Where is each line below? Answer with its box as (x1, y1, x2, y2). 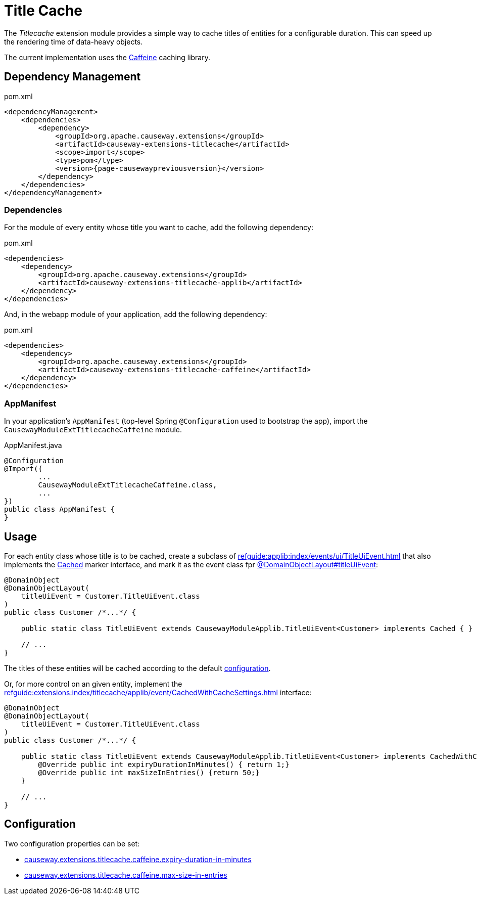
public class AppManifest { (4, 505, 115, 514)
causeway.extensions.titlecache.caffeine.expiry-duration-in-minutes (24, 855, 252, 864)
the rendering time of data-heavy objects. (4, 37, 143, 46)
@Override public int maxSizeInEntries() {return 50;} (38, 768, 260, 777)
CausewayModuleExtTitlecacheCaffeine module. (4, 425, 182, 434)
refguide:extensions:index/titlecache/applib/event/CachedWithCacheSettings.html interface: (4, 688, 312, 697)
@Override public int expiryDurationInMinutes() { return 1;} (38, 760, 290, 769)
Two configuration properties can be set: (4, 839, 140, 848)
